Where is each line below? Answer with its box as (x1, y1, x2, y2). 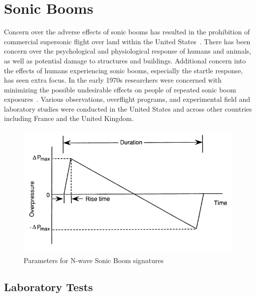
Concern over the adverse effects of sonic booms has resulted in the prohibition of (4, 27, 250, 37)
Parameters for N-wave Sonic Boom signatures (24, 255, 164, 266)
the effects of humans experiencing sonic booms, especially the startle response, (4, 65, 243, 75)
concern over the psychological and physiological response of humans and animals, (4, 46, 252, 56)
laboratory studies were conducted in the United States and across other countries (4, 103, 252, 114)
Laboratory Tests (4, 279, 93, 295)
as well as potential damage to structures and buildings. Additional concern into (4, 55, 246, 65)
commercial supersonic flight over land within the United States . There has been (4, 36, 251, 46)
